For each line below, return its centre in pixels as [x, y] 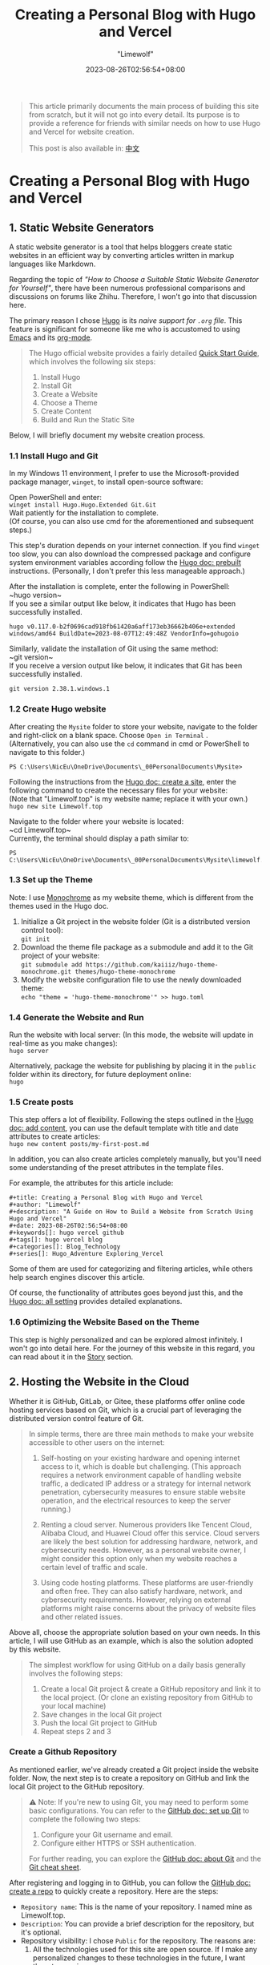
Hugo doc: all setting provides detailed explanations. [96, 1301]
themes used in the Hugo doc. [59, 906]
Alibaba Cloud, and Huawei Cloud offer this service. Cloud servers [150, 1533]
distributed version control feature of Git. [77, 1418]
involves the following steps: [76, 1673]
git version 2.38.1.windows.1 [60, 689]
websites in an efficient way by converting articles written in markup [122, 255]
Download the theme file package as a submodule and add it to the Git [137, 946]
